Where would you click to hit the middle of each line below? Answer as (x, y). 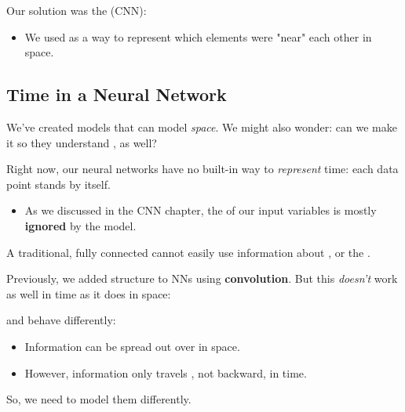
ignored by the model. (80, 225)
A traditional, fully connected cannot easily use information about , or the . (188, 252)
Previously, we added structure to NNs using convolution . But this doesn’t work (202, 278)
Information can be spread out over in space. (132, 346)
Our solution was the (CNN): (77, 10)
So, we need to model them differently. (99, 399)
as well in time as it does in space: (89, 293)
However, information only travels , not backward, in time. (166, 372)
